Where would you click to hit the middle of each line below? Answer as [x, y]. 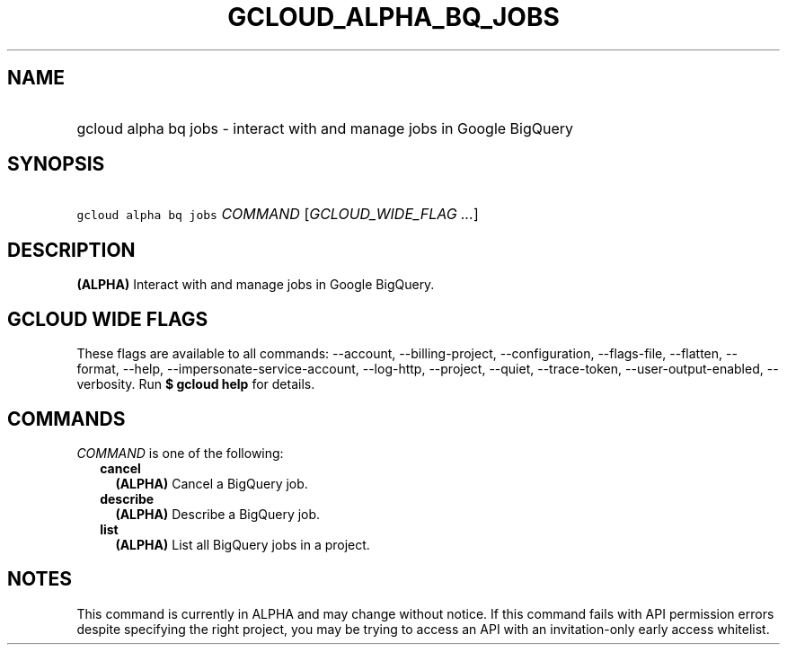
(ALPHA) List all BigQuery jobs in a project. [243, 544]
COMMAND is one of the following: [180, 453]
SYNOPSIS [56, 164]
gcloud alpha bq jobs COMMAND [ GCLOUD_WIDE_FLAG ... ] [278, 214]
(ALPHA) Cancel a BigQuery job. [212, 483]
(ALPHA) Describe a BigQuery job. [218, 514]
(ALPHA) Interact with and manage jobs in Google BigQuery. [256, 285]
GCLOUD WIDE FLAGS [108, 319]
